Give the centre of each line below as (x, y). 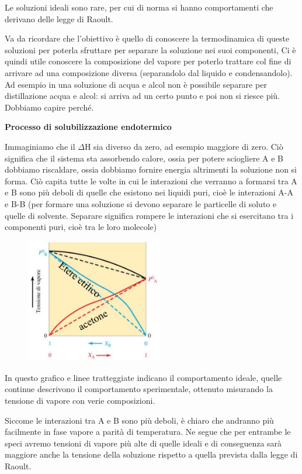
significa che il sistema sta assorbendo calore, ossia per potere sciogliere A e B (144, 158)
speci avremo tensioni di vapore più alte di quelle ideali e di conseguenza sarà (143, 443)
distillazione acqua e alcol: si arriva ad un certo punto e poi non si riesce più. (143, 96)
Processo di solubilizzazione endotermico (88, 127)
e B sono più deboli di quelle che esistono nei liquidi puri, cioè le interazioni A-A (149, 192)
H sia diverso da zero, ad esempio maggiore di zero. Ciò (184, 146)
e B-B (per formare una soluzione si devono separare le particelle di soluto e (141, 203)
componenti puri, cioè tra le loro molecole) (81, 227)
